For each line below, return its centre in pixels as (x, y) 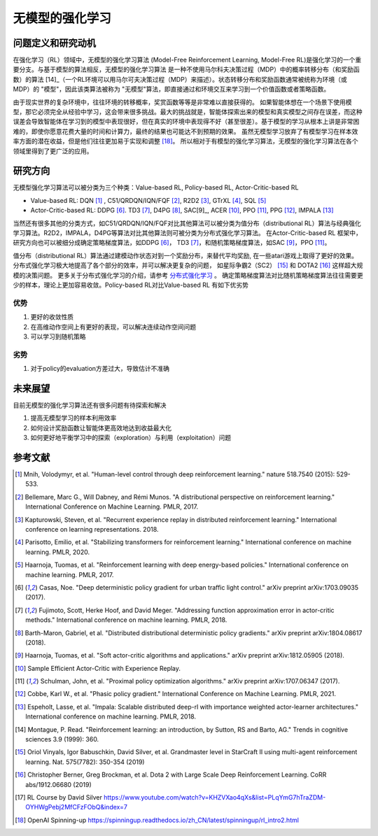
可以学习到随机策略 (58, 336)
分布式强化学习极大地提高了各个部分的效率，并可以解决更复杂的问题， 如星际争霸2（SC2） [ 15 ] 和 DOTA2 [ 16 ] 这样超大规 (188, 265)
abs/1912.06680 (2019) (59, 784)
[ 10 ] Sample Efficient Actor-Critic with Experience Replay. (98, 668)
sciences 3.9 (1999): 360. (62, 739)
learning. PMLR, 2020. (58, 552)
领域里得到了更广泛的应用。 (53, 151)
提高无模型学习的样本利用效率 (73, 418)
